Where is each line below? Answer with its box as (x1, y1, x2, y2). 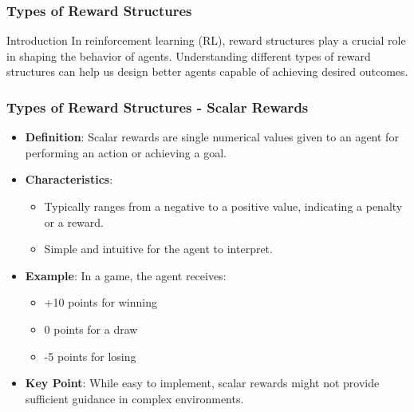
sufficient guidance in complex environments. (25, 390, 244, 406)
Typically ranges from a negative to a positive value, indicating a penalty (44, 198, 403, 214)
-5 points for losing (44, 347, 136, 364)
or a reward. (44, 213, 104, 230)
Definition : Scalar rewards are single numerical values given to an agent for (25, 129, 399, 145)
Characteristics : (25, 171, 113, 188)
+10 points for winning (44, 294, 157, 311)
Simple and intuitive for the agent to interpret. (44, 240, 273, 257)
